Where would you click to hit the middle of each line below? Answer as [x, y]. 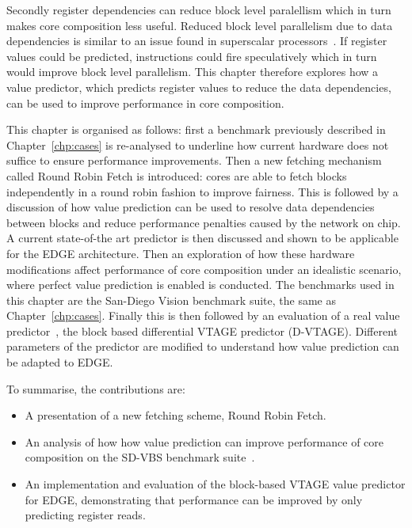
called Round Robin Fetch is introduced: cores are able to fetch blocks [177, 175]
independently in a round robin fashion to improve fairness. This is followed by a [202, 191]
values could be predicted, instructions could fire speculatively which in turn [192, 56]
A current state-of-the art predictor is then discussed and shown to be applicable [202, 238]
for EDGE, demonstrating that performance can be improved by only [194, 499]
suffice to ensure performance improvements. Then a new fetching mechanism [194, 160]
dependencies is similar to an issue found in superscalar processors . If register [197, 41]
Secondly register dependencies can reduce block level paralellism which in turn [199, 9]
